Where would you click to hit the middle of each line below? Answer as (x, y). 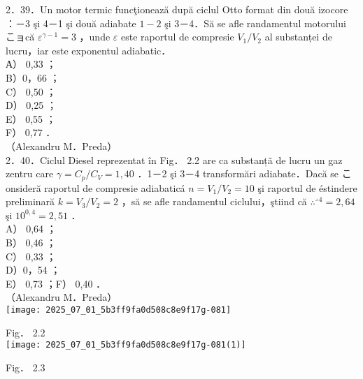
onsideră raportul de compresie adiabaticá (95, 187)
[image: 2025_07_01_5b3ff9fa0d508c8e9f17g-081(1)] (126, 345)
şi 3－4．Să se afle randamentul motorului (255, 23)
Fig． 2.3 (26, 367)
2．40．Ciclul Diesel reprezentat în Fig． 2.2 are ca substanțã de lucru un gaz (174, 159)
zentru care (30, 173)
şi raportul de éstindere (307, 187)
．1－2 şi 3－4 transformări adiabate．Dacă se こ (244, 173)
